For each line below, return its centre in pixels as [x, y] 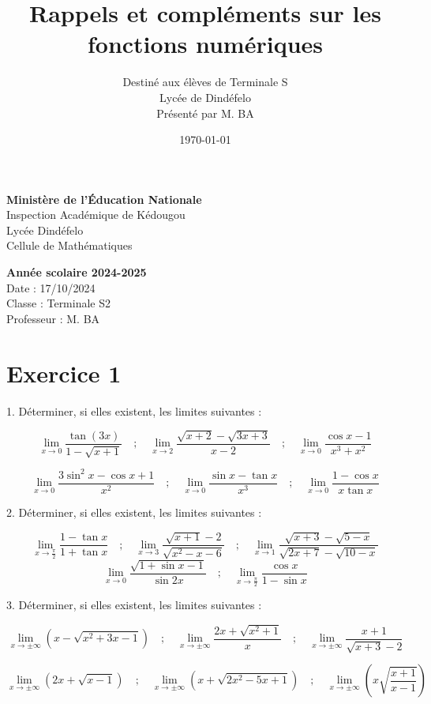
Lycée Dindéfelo [45, 230]
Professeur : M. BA [53, 318]
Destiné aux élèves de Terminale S [205, 82]
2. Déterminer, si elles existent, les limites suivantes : [134, 512]
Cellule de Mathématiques [69, 245]
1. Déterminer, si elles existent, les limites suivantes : [134, 410]
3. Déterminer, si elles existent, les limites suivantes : [134, 605]
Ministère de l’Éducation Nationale [104, 199]
